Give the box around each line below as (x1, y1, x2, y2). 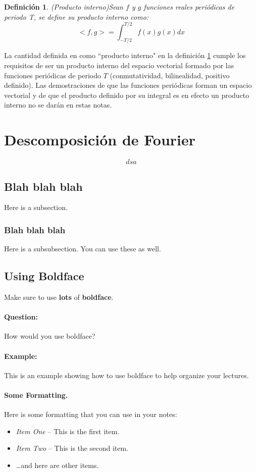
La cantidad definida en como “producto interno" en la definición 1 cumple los (4, 50, 246, 61)
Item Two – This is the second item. (16, 443, 128, 453)
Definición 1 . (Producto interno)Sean (4, 2, 123, 12)
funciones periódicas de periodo (4, 70, 101, 80)
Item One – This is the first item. (16, 426, 120, 436)
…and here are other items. (16, 459, 99, 470)
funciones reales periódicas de (143, 2, 235, 12)
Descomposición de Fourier (4, 129, 196, 150)
